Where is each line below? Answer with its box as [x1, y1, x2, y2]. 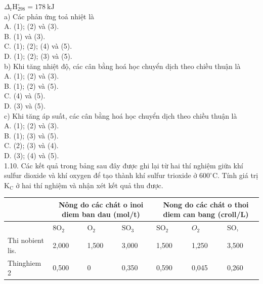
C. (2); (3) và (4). [4, 140, 59, 151]
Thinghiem [8, 257, 41, 268]
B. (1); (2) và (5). [4, 80, 59, 91]
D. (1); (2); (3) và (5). [4, 50, 72, 61]
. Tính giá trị [217, 170, 258, 181]
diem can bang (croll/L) [163, 209, 249, 220]
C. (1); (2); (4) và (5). [4, 41, 72, 51]
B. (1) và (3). [4, 30, 46, 41]
